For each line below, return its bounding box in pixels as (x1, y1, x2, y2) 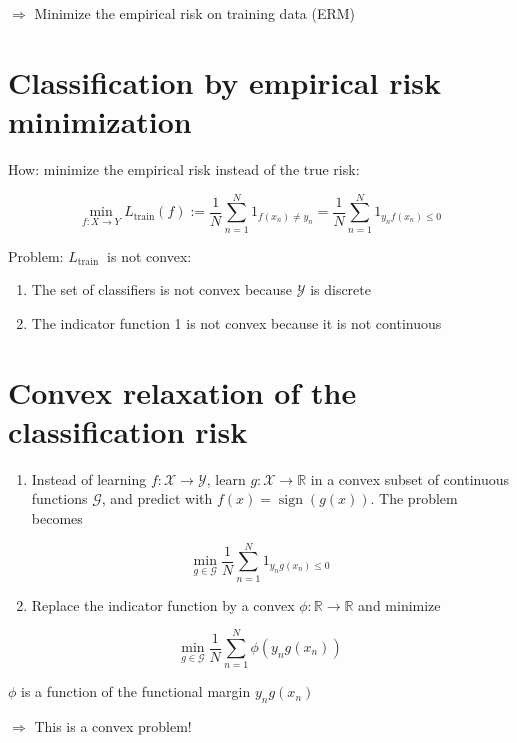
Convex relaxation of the (8, 371, 357, 412)
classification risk (8, 410, 248, 451)
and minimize (358, 594, 441, 615)
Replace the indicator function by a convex (31, 594, 295, 615)
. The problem (370, 488, 458, 509)
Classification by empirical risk (8, 61, 442, 102)
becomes (31, 507, 83, 528)
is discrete (310, 279, 371, 300)
